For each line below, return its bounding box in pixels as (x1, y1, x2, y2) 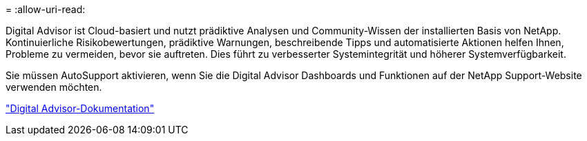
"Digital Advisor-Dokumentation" (6, 102, 155, 114)
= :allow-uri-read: (6, 3, 86, 15)
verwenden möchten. (6, 81, 102, 93)
